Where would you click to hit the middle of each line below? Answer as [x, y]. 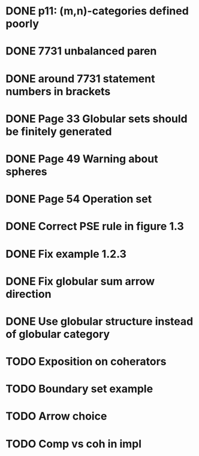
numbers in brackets [58, 91]
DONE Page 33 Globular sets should [97, 119]
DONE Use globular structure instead [99, 321]
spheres [26, 171]
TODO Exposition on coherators [86, 362]
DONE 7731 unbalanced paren [81, 51]
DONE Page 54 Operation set [79, 199]
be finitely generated [59, 132]
